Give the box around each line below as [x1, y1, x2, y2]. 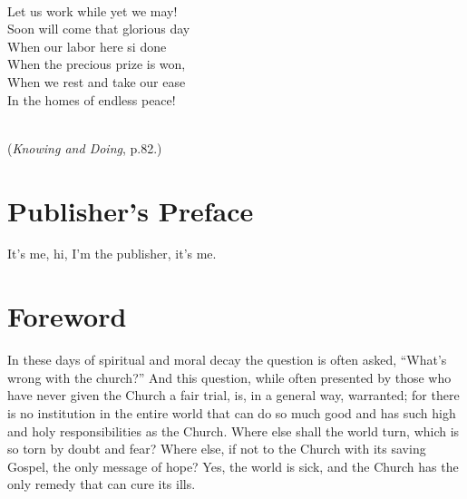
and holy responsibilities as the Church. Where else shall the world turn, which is [7, 421, 460, 440]
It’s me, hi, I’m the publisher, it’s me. [7, 244, 217, 263]
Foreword [7, 298, 127, 335]
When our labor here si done [7, 36, 167, 55]
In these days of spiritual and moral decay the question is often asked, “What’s [7, 350, 447, 369]
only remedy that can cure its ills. [7, 475, 196, 494]
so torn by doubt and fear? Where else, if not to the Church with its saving [7, 439, 426, 458]
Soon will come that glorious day [7, 19, 190, 38]
